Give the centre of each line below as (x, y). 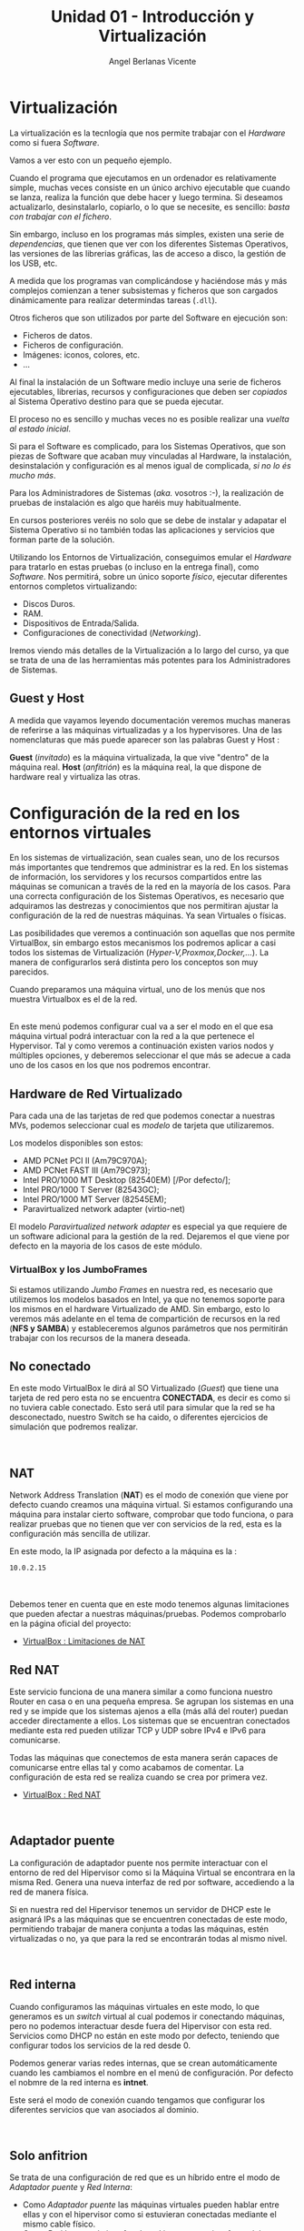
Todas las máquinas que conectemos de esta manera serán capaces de (144, 1757)
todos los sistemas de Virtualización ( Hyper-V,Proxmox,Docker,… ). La (139, 953)
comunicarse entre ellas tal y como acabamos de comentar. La (127, 1767)
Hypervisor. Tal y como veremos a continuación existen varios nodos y (142, 1046)
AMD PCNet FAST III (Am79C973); (87, 1170)
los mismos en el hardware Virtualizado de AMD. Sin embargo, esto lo (140, 1308)
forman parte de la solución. (62, 540)
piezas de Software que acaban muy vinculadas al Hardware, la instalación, (151, 456)
